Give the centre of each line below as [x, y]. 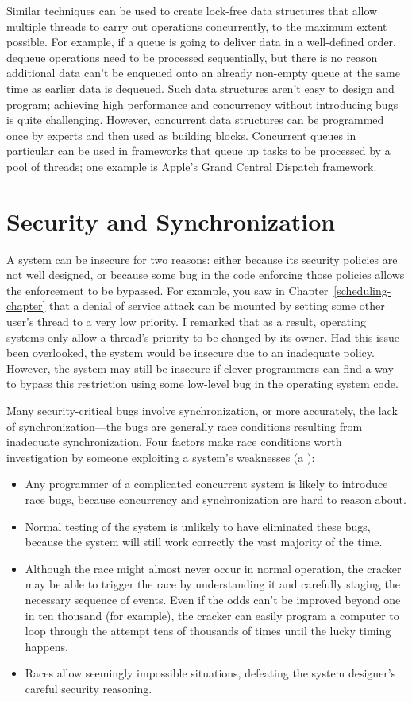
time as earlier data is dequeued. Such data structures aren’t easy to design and [200, 88]
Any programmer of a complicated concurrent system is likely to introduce [206, 484]
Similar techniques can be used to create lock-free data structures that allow [192, 10]
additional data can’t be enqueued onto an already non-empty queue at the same [203, 73]
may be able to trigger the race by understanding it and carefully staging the [212, 584]
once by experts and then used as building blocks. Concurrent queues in [181, 135]
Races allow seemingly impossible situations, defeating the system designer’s [210, 673]
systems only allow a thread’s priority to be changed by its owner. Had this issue [203, 337]
